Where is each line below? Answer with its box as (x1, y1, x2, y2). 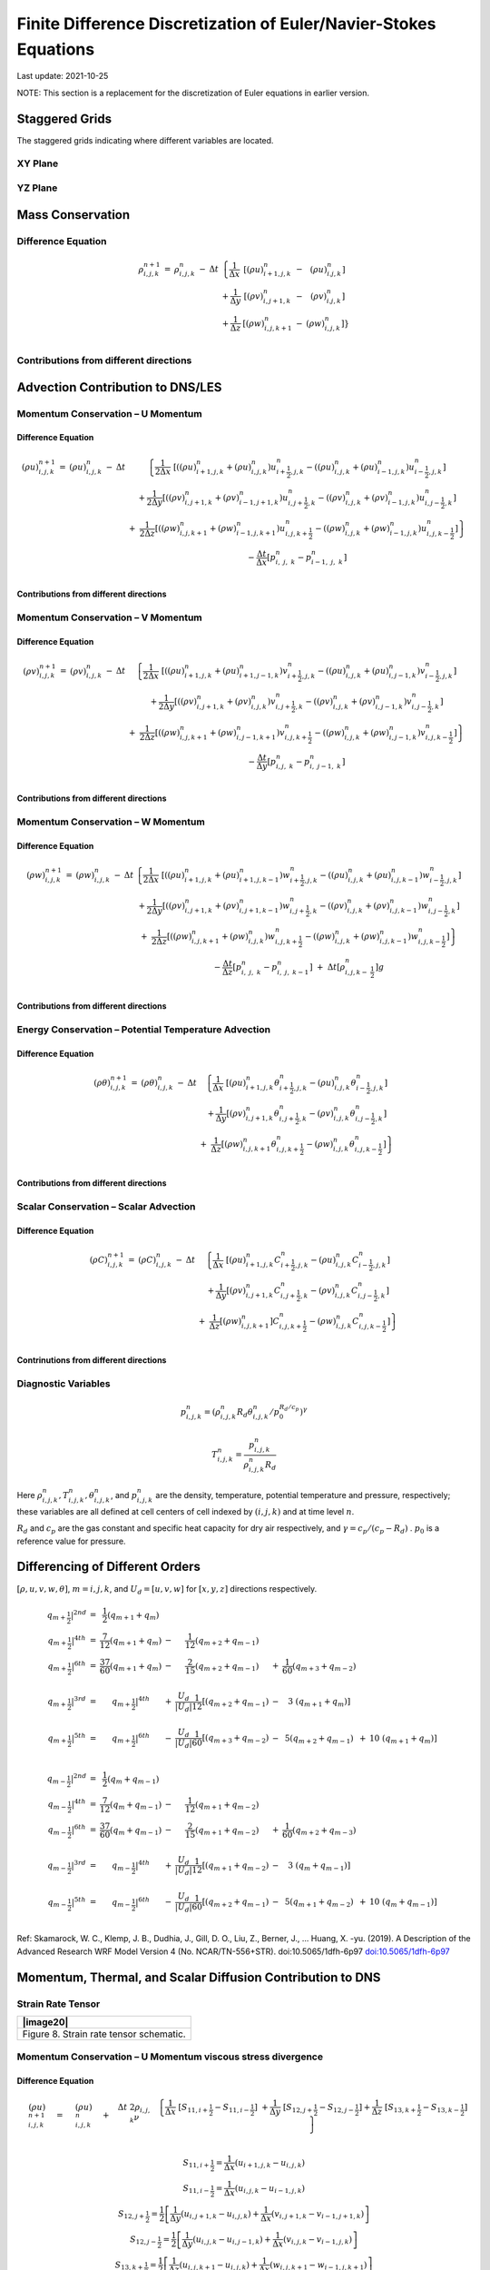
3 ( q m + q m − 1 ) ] (287, 1860, 351, 1872)
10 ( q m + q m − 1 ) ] (368, 1897, 437, 1910)
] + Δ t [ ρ (309, 962, 346, 972)
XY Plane (16, 157, 59, 170)
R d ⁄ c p (279, 1403, 299, 1413)
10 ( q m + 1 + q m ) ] (368, 1732, 437, 1745)
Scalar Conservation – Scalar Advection (16, 1199, 196, 1212)
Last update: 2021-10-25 (16, 71, 109, 82)
